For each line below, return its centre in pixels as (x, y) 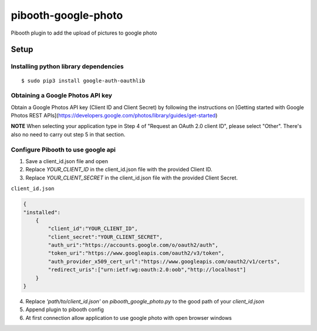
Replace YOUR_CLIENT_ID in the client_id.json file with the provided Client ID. (119, 170)
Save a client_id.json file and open (67, 161)
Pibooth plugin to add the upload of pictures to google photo (84, 33)
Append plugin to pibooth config (65, 310)
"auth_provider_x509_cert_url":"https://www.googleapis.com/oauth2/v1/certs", (164, 261)
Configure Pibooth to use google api (63, 150)
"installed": (42, 212)
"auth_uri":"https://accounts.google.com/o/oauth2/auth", (133, 245)
